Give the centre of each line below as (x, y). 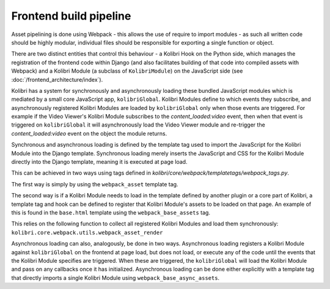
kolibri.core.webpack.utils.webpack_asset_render (87, 232)
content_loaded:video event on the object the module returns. (89, 133)
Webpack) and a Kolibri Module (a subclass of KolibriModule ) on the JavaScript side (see (127, 71)
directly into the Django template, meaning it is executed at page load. (99, 162)
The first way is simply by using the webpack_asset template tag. (95, 184)
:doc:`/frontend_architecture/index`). (57, 79)
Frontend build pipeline (71, 16)
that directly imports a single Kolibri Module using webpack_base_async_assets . (116, 277)
